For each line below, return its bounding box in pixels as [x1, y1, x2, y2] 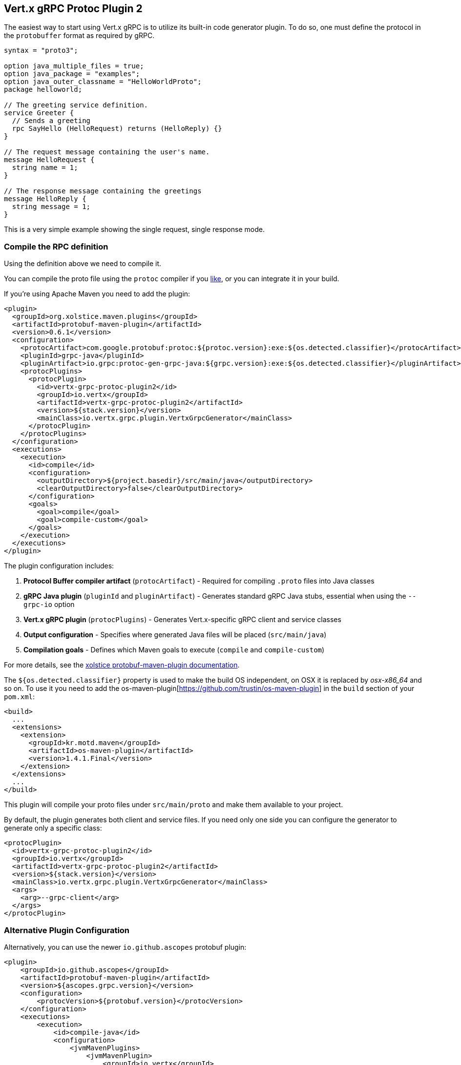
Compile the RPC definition [4, 241, 108, 251]
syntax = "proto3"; [4, 46, 78, 55]
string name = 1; [12, 164, 78, 172]
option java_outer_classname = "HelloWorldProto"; [4, 78, 202, 86]
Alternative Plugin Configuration [4, 925, 130, 935]
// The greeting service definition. [4, 101, 148, 109]
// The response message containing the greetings [4, 187, 202, 195]
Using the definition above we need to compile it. [4, 259, 162, 268]
